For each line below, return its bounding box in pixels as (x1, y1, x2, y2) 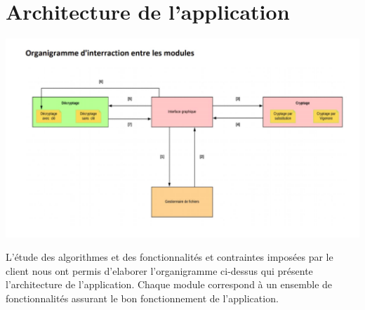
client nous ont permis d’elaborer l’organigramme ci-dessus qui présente (6, 263, 313, 278)
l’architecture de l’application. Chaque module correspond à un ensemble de (6, 277, 333, 292)
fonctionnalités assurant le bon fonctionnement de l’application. (6, 291, 279, 306)
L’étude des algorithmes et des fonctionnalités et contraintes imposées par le (6, 250, 333, 264)
